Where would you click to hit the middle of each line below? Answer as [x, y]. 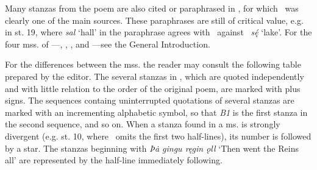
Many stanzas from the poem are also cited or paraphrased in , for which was [152, 8]
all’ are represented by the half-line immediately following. [114, 160]
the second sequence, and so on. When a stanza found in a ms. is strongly [143, 124]
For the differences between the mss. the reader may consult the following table [153, 64]
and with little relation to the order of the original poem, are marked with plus [153, 88]
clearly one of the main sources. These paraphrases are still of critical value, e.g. [154, 20]
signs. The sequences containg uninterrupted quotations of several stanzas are [150, 100]
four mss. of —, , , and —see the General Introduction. [108, 44]
